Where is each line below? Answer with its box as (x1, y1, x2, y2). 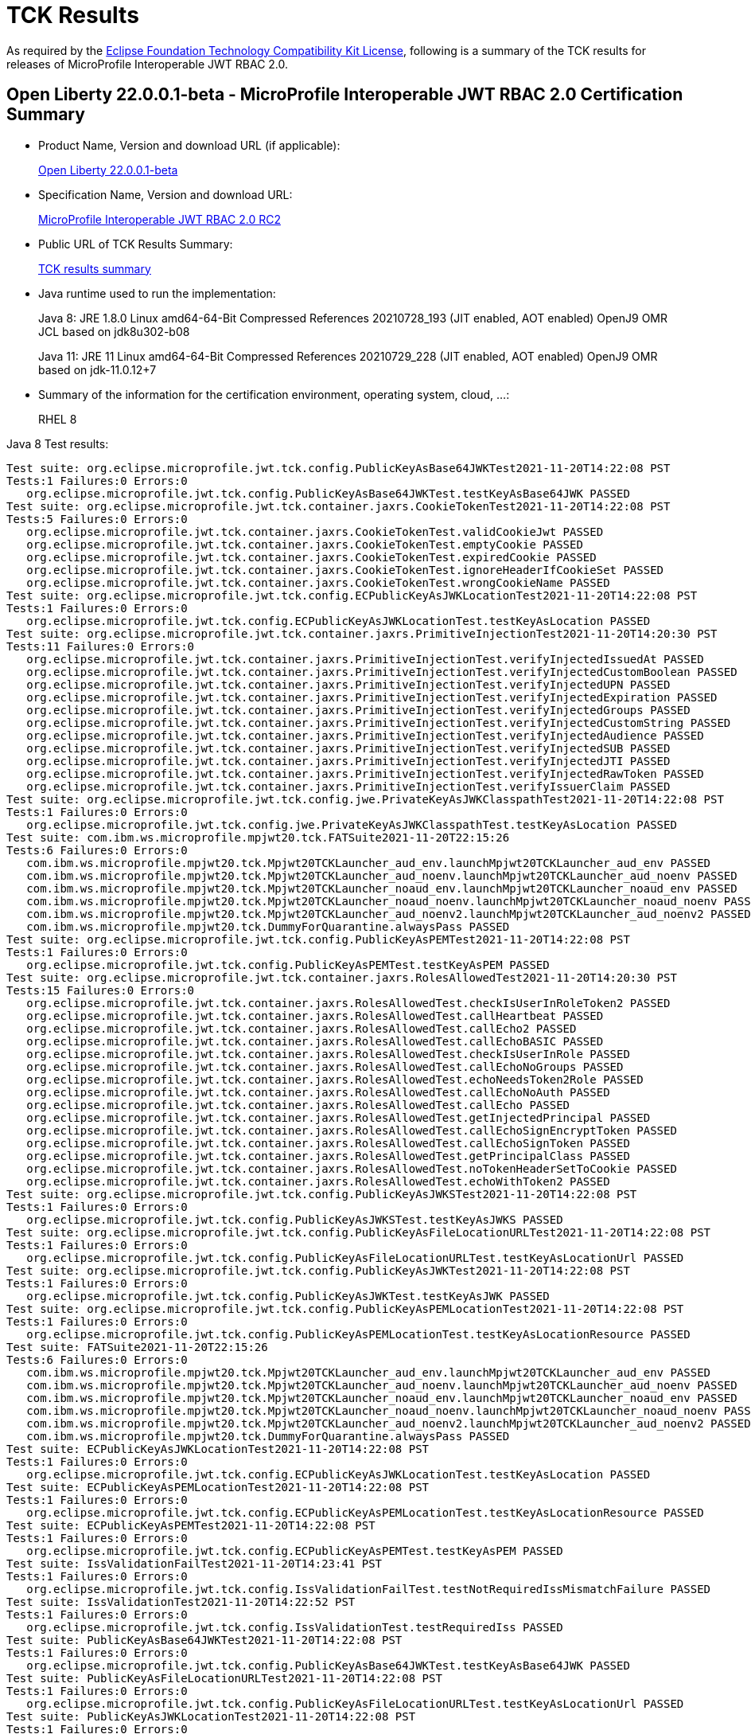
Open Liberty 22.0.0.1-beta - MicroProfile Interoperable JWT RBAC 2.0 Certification (6, 84, 683, 105)
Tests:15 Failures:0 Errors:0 (6, 983, 195, 997)
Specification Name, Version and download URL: (38, 187, 293, 201)
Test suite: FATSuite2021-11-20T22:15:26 (6, 1340, 268, 1353)
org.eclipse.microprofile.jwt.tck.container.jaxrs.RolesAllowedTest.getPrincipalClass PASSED (26, 1149, 630, 1162)
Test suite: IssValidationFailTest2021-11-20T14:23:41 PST (6, 1556, 383, 1570)
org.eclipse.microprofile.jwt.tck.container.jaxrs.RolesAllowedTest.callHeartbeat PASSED (26, 1009, 604, 1022)
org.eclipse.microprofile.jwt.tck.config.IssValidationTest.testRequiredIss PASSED (26, 1620, 563, 1634)
